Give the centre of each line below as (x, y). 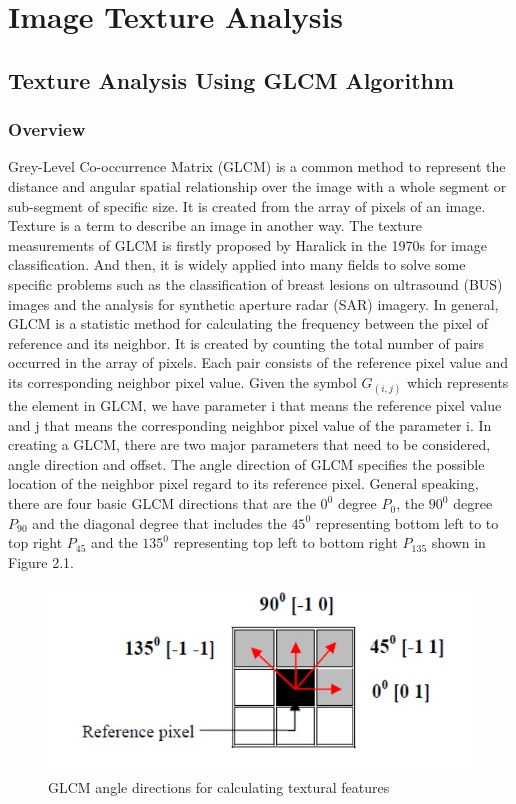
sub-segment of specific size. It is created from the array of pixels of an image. (247, 205)
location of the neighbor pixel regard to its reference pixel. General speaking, (243, 483)
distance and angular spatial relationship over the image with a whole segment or (257, 185)
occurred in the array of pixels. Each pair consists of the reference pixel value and (258, 362)
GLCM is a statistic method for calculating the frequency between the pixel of (248, 323)
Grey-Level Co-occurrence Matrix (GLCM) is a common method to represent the (257, 166)
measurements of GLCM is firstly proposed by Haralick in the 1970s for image (247, 244)
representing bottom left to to (407, 522)
